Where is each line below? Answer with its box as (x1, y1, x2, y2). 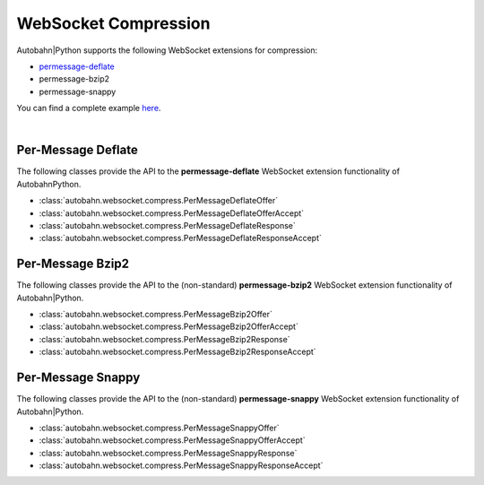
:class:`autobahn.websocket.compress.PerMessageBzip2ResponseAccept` (39, 346, 317, 358)
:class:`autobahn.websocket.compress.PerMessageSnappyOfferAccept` (39, 435, 306, 446)
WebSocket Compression (16, 13, 211, 33)
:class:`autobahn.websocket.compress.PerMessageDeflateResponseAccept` (39, 233, 323, 244)
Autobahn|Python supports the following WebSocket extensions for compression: (16, 45, 318, 56)
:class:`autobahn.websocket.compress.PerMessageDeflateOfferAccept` (39, 207, 305, 219)
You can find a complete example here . (16, 103, 161, 114)
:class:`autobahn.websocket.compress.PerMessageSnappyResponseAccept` (39, 460, 324, 471)
